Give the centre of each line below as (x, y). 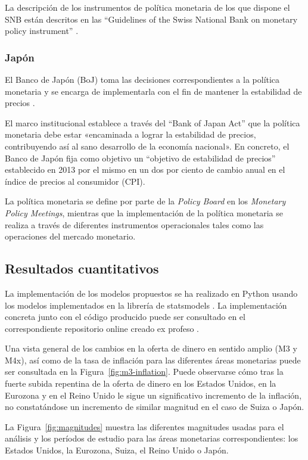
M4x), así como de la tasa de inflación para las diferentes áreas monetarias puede (153, 360)
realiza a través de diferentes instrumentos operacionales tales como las (134, 224)
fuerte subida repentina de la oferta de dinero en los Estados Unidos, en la (141, 383)
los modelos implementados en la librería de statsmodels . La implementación (146, 305)
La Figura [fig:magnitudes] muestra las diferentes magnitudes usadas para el (144, 426)
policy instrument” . (42, 31)
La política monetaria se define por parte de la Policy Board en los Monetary (145, 201)
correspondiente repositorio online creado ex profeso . (102, 328)
